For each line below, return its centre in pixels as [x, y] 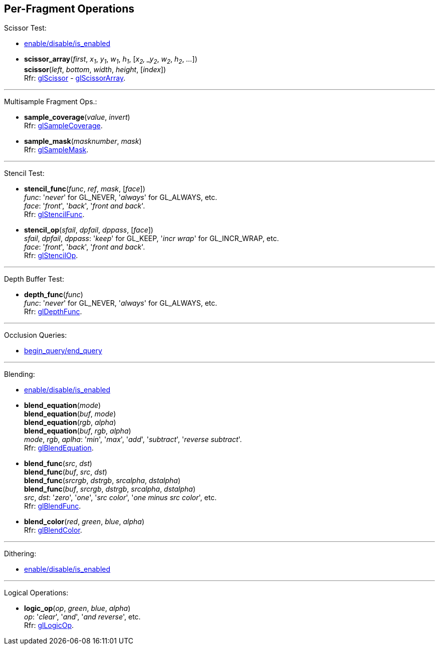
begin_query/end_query [63, 351]
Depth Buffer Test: [34, 279]
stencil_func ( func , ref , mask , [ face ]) [85, 189]
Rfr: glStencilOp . [51, 256]
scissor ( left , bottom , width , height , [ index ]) [95, 70]
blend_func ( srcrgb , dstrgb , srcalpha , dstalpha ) [102, 481]
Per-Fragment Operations [69, 9]
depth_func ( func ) [54, 295]
